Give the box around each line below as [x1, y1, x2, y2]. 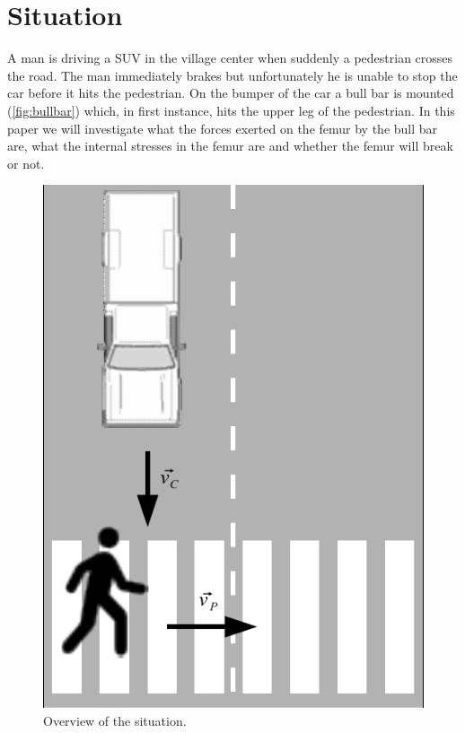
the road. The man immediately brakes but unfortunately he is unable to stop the [7, 65, 458, 84]
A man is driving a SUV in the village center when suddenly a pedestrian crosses [7, 48, 453, 67]
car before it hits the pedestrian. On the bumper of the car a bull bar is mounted [7, 83, 454, 102]
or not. [7, 153, 45, 172]
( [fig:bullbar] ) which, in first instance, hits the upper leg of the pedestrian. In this [7, 100, 455, 119]
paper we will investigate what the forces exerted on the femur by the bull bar [7, 118, 438, 137]
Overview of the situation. [43, 711, 187, 729]
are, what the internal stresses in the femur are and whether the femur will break [7, 136, 453, 155]
